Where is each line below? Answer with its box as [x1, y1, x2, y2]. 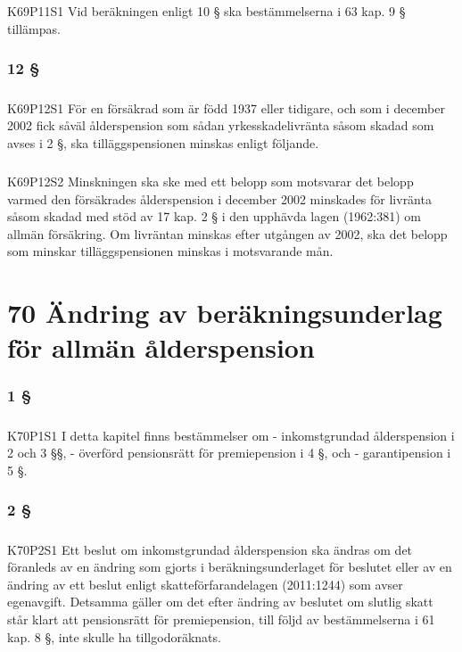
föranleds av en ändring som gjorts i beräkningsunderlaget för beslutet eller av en [7, 557, 452, 576]
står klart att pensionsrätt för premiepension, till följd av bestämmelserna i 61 [7, 610, 435, 629]
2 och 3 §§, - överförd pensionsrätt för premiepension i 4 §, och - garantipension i [7, 443, 451, 462]
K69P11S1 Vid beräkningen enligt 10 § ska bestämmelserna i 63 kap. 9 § [7, 2, 406, 21]
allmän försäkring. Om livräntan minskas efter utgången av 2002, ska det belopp [7, 224, 448, 243]
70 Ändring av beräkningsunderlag [7, 294, 442, 331]
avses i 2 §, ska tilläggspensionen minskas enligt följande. [7, 133, 319, 152]
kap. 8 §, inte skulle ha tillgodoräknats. [7, 627, 221, 646]
